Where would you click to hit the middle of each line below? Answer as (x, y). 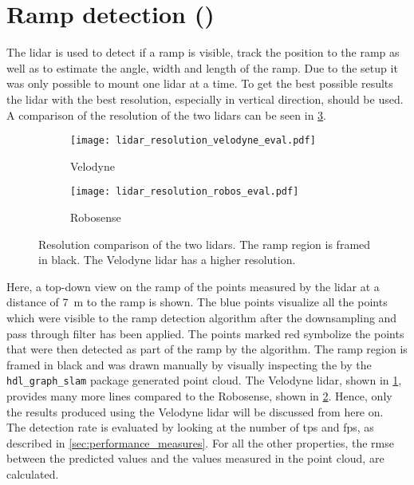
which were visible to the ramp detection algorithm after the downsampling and (202, 317)
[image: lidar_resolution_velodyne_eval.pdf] (193, 141)
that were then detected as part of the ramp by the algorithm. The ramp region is (207, 349)
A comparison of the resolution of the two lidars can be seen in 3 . (166, 114)
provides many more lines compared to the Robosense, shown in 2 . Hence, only (199, 396)
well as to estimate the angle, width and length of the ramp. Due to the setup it (202, 67)
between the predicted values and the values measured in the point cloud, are (195, 458)
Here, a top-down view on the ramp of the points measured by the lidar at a (193, 286)
